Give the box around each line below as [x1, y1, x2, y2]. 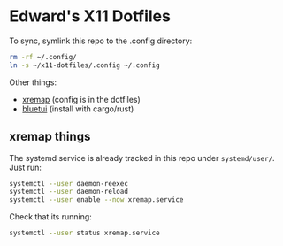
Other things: [9, 77, 57, 88]
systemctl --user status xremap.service [9, 228, 161, 238]
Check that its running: [9, 211, 93, 222]
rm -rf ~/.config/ [9, 52, 77, 61]
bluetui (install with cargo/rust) [21, 104, 134, 114]
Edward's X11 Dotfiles [9, 6, 171, 27]
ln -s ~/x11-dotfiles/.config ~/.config [9, 60, 161, 70]
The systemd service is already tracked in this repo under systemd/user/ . [9, 152, 276, 163]
